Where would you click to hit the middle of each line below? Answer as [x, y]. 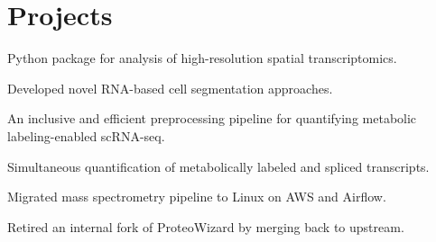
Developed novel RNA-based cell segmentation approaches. [170, 88]
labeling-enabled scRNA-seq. [86, 135]
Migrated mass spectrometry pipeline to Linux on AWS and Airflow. [197, 197]
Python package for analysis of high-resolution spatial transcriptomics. [202, 58]
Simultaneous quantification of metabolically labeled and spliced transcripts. [218, 166]
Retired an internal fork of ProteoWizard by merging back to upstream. [206, 226]
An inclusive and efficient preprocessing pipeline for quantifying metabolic [212, 118]
